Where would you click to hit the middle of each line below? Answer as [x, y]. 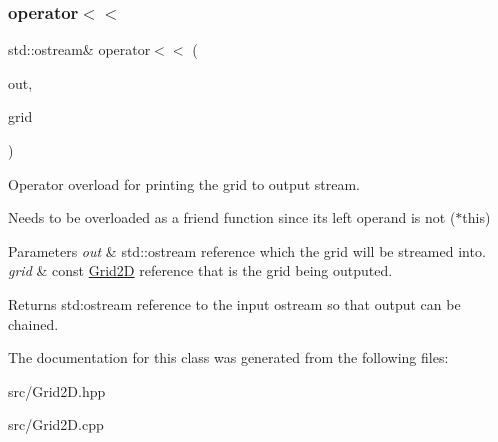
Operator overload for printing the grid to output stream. [184, 183]
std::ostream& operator [79, 49]
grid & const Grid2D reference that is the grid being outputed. [200, 270]
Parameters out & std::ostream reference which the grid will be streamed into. [247, 250]
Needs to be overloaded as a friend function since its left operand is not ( [232, 217]
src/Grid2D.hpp [57, 390]
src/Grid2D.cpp [56, 424]
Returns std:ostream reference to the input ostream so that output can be [234, 303]
